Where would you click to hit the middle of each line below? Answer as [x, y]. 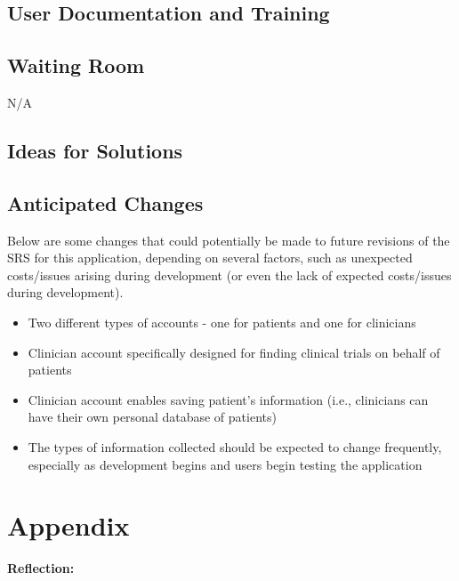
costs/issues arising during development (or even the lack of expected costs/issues [229, 274]
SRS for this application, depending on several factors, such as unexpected [210, 258]
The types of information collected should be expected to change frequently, [235, 446]
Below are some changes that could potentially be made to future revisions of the [229, 240]
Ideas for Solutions [95, 150]
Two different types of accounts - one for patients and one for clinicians [222, 322]
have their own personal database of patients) [152, 417]
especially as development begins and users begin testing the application [225, 464]
